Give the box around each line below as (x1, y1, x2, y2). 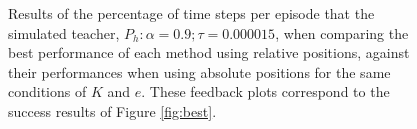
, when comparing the (275, 22, 409, 43)
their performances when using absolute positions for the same (8, 61, 391, 82)
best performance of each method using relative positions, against (8, 42, 410, 63)
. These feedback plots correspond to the (141, 81, 390, 102)
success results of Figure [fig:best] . (8, 100, 217, 121)
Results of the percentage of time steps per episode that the (8, 3, 375, 23)
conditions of (8, 81, 87, 102)
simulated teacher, (8, 22, 120, 43)
